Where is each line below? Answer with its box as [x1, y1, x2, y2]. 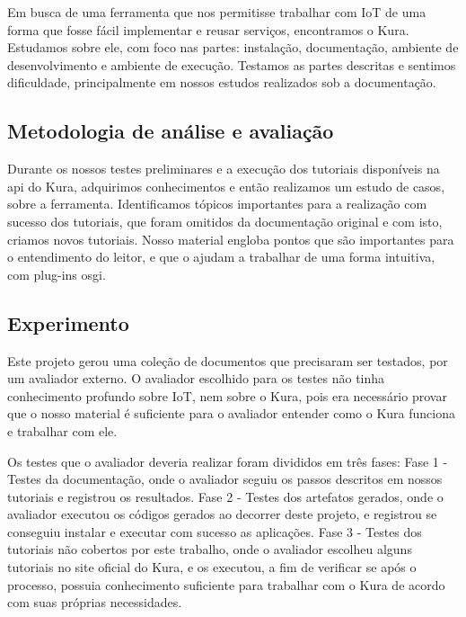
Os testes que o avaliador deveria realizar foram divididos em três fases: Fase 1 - [7, 452, 448, 470]
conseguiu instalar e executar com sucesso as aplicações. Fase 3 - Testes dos [7, 522, 422, 541]
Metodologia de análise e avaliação [7, 117, 334, 145]
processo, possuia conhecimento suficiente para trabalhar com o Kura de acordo [7, 575, 445, 594]
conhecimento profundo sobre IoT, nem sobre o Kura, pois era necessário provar [7, 386, 447, 405]
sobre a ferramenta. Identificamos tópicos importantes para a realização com [7, 194, 427, 213]
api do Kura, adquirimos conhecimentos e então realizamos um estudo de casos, [7, 176, 445, 195]
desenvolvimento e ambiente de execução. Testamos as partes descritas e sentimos [7, 55, 456, 74]
